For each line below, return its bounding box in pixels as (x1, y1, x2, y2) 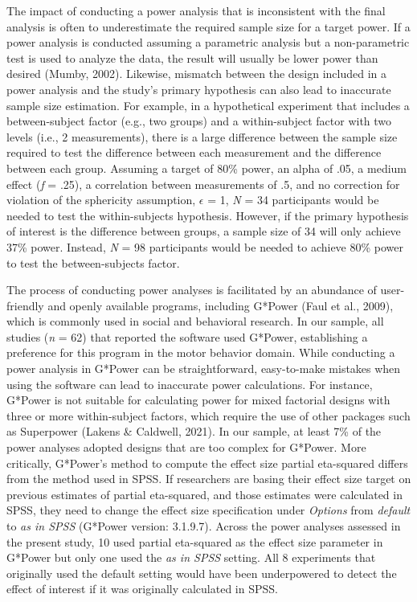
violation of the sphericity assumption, (6, 191, 196, 208)
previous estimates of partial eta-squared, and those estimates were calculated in (6, 485, 403, 502)
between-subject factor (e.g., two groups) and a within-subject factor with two (6, 113, 392, 129)
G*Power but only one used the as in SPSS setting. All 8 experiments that (6, 549, 376, 566)
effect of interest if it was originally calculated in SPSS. (6, 580, 278, 597)
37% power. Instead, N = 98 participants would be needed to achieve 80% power (6, 238, 404, 255)
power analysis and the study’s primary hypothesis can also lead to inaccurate (6, 80, 391, 97)
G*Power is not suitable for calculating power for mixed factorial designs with (6, 391, 390, 408)
